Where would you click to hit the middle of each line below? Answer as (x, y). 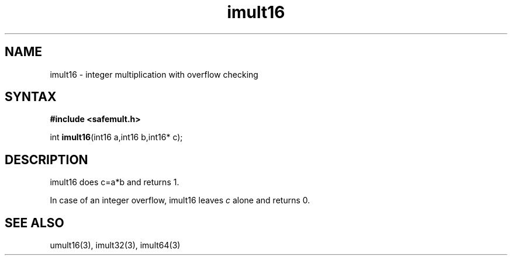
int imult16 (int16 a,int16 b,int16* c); (116, 137)
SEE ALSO (34, 223)
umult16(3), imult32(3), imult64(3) (115, 245)
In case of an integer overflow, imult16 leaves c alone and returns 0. (180, 200)
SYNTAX (31, 97)
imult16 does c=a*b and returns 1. (115, 182)
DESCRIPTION (46, 160)
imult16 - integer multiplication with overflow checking (154, 74)
